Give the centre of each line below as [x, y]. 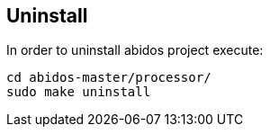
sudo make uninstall [79, 92]
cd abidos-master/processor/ [109, 78]
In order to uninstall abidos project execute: [135, 50]
